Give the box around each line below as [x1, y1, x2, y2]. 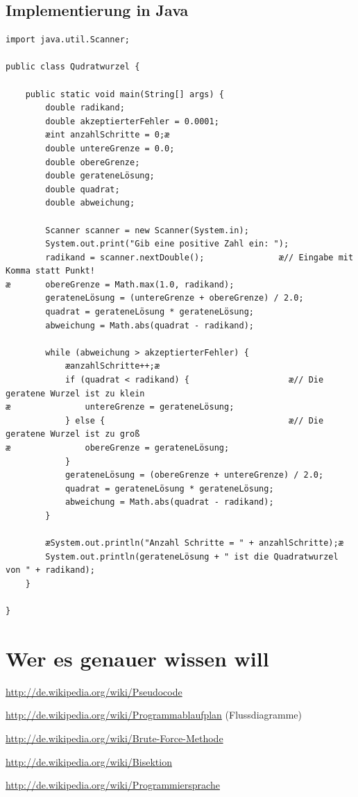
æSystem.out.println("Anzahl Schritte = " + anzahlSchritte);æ [45, 538, 343, 548]
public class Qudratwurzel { [6, 62, 140, 72]
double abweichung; [45, 198, 135, 208]
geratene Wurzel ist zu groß [6, 429, 140, 439]
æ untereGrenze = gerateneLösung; [6, 402, 235, 412]
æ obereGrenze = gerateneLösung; [6, 443, 230, 453]
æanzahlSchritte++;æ [65, 361, 160, 371]
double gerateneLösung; [45, 171, 155, 181]
